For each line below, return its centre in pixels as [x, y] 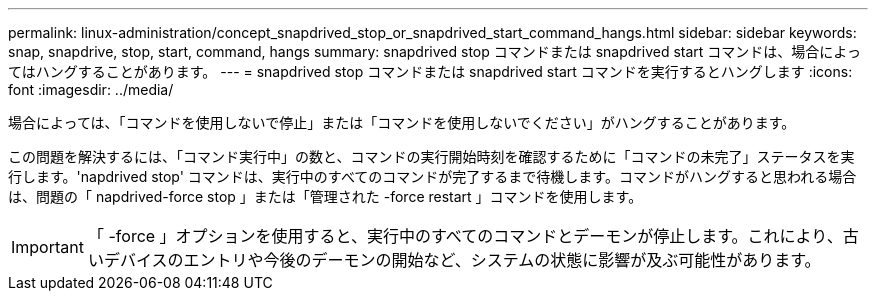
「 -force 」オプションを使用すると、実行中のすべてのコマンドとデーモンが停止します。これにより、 [465, 236]
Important [47, 247]
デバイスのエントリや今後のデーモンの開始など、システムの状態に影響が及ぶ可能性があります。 [462, 260]
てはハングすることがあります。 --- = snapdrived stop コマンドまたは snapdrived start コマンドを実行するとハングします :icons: [430, 71]
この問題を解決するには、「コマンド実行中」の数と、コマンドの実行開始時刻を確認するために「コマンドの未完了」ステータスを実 [431, 156]
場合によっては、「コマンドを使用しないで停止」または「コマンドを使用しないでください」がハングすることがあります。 [402, 122]
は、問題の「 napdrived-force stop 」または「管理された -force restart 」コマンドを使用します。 [325, 196]
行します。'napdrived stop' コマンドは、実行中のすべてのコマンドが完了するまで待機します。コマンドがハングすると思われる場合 [432, 176]
